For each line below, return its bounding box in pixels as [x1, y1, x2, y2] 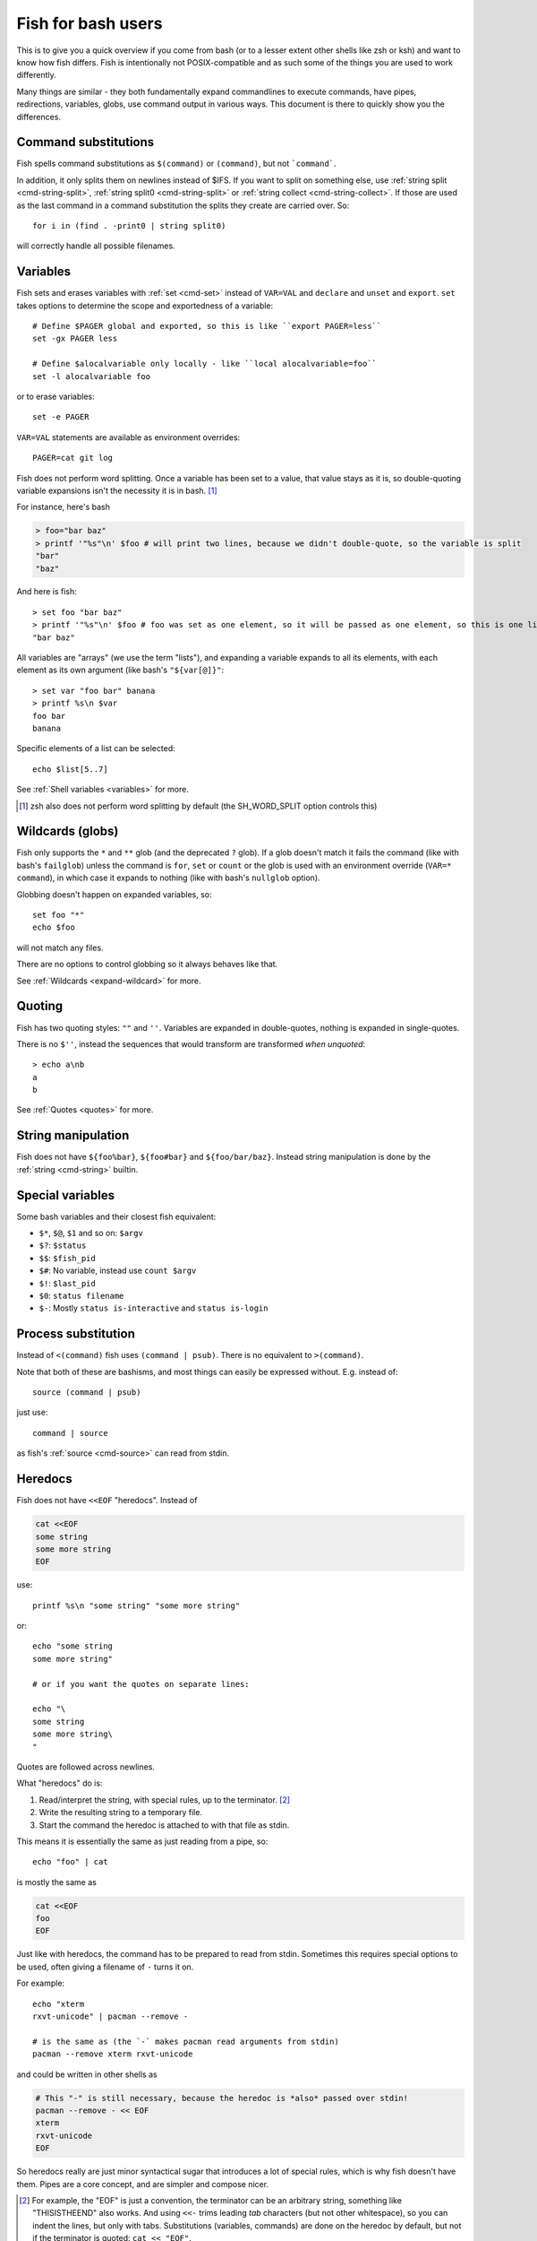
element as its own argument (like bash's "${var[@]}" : [16, 664, 224, 676]
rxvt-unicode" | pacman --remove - [32, 2012, 189, 2021]
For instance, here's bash [16, 502, 111, 513]
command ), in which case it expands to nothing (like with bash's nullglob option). [16, 872, 321, 883]
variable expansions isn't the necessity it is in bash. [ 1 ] [16, 485, 217, 496]
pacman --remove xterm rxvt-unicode [32, 2049, 193, 2059]
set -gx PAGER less [32, 333, 118, 344]
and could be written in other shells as [16, 2069, 158, 2080]
